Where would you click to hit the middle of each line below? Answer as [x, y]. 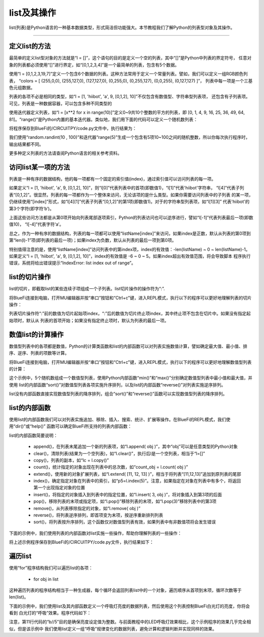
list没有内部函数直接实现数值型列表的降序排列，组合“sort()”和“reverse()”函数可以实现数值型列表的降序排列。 [118, 394]
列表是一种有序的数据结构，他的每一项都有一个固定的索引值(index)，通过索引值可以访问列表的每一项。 [112, 179]
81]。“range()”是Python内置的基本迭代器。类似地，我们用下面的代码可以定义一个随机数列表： [103, 119]
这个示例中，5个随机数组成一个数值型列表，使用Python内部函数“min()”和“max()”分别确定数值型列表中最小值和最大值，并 [131, 378]
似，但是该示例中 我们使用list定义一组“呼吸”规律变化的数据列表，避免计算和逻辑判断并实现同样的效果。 [113, 629]
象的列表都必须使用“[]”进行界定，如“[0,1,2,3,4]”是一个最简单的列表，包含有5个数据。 [94, 65]
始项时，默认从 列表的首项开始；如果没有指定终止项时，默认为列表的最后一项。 [89, 320]
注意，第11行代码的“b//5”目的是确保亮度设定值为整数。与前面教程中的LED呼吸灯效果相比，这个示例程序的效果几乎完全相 [130, 622]
